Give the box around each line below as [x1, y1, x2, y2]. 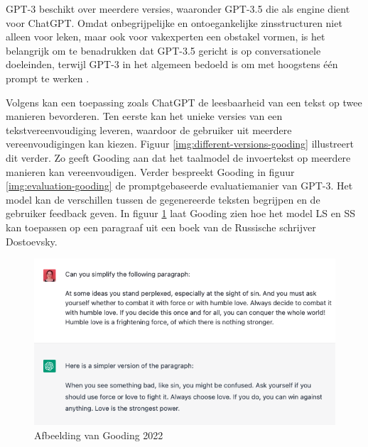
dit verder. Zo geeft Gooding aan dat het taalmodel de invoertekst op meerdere [6, 150, 351, 165]
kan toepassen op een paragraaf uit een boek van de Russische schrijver [6, 219, 316, 234]
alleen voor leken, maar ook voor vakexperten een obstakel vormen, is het [6, 29, 325, 44]
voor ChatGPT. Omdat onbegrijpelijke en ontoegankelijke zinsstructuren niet [6, 15, 342, 30]
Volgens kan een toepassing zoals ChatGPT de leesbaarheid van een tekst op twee [6, 94, 362, 109]
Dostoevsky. [6, 233, 58, 248]
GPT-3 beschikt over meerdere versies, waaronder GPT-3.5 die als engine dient [6, 1, 350, 16]
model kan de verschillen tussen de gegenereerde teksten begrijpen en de [6, 192, 320, 206]
